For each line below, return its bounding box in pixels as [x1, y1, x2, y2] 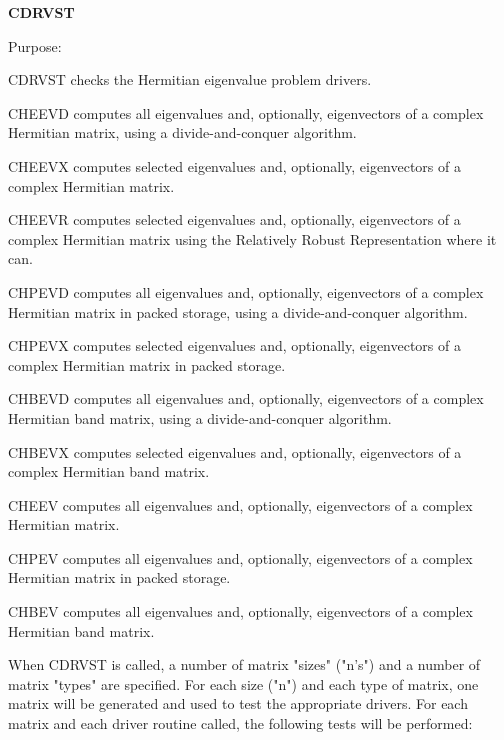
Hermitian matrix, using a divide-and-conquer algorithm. [8, 122, 357, 143]
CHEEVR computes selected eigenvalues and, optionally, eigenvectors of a [8, 209, 461, 230]
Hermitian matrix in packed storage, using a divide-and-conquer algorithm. [8, 301, 468, 322]
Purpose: [8, 35, 62, 56]
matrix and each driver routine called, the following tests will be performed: [8, 713, 473, 734]
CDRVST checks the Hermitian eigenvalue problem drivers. [8, 69, 372, 90]
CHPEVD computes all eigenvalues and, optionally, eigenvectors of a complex [8, 281, 484, 302]
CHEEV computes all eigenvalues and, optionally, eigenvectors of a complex [8, 494, 473, 515]
